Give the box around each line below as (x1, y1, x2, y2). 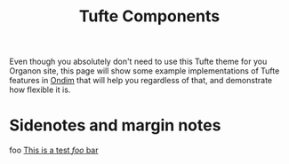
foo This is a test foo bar (9, 144, 99, 156)
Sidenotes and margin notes (9, 115, 221, 136)
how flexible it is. (9, 84, 71, 95)
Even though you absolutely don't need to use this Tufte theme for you (9, 56, 268, 67)
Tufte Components (78, 6, 221, 27)
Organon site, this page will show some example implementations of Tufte (9, 66, 280, 76)
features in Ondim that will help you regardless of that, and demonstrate (9, 75, 273, 86)
